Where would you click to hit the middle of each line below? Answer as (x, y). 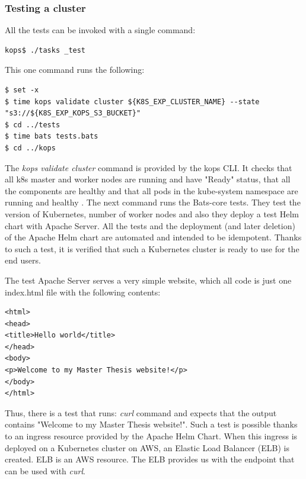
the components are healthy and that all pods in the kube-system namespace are (152, 190)
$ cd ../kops (30, 148)
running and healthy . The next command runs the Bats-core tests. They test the (153, 202)
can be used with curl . (45, 470)
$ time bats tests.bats (52, 136)
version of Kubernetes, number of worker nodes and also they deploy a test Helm (152, 213)
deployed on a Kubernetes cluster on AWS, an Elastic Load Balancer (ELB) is (147, 447)
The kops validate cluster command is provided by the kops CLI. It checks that (149, 167)
